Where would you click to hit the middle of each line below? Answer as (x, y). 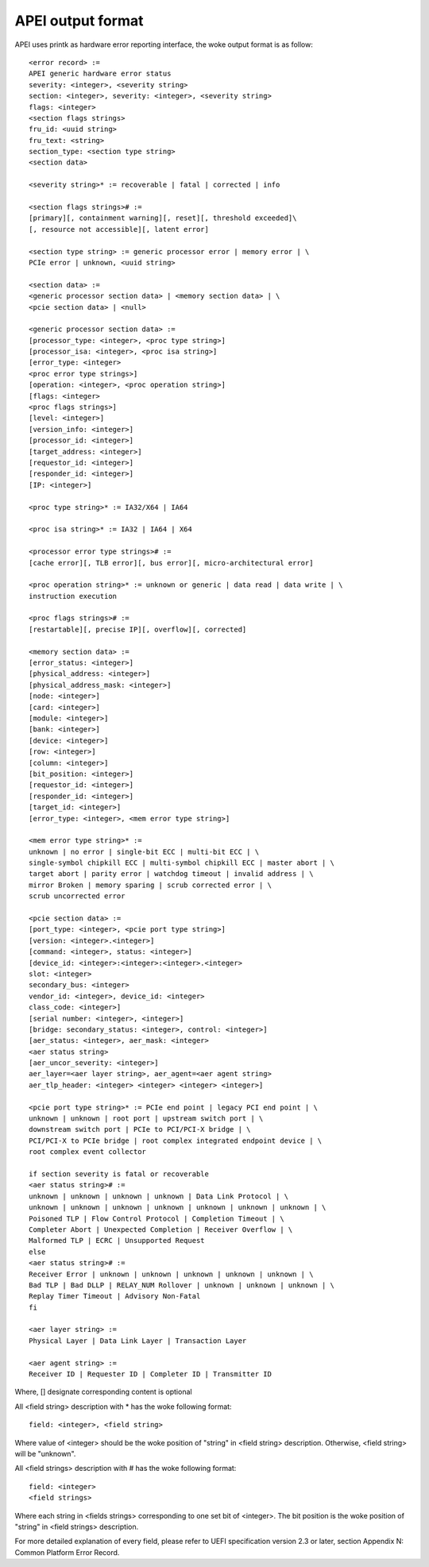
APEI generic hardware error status (100, 74)
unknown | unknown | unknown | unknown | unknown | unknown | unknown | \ (178, 1208)
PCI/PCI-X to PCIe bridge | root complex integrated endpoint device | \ (176, 1141)
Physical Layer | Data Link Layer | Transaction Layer (138, 1341)
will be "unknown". (45, 1453)
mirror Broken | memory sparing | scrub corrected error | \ (150, 885)
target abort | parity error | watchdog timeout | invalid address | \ (171, 874)
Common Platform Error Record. (67, 1552)
